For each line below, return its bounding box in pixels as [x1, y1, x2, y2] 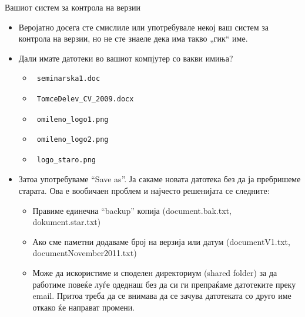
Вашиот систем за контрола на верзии [5, 1, 140, 13]
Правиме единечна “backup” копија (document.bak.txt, [32, 204, 232, 216]
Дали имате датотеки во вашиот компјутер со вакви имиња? [18, 52, 233, 64]
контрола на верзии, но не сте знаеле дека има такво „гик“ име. [18, 32, 248, 45]
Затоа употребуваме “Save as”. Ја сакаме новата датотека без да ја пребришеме [18, 173, 301, 185]
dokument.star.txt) [32, 216, 101, 228]
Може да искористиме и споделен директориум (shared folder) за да [32, 266, 277, 278]
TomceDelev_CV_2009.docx [36, 94, 134, 103]
